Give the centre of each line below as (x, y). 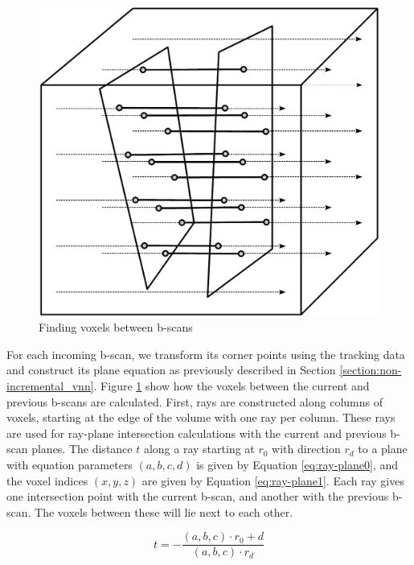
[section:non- (371, 370)
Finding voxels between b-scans (116, 327)
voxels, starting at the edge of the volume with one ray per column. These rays (201, 417)
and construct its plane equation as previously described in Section (171, 370)
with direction (306, 449)
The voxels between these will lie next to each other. (164, 511)
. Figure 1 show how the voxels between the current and (232, 386)
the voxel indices (47, 480)
